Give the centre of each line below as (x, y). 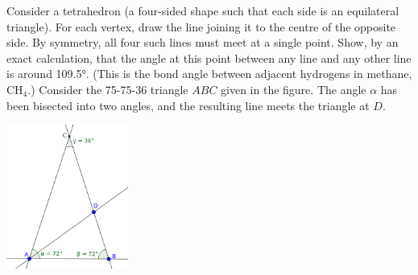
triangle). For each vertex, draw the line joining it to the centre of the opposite (201, 26)
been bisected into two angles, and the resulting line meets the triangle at (188, 105)
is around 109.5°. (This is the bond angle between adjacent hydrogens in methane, (209, 74)
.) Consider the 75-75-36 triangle (108, 89)
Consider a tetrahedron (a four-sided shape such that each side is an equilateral (203, 10)
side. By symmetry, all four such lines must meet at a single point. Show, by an (203, 42)
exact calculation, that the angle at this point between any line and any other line (209, 57)
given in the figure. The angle (294, 89)
